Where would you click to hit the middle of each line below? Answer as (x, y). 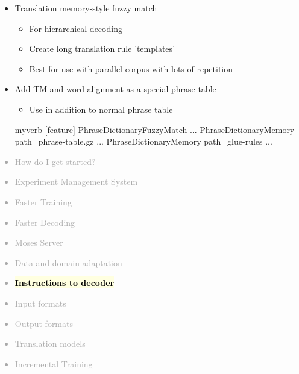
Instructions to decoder (65, 283)
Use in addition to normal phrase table (101, 109)
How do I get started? (55, 161)
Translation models (50, 344)
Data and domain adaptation (68, 262)
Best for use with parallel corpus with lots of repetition (131, 68)
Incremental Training (54, 363)
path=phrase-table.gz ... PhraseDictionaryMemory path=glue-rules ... (143, 141)
